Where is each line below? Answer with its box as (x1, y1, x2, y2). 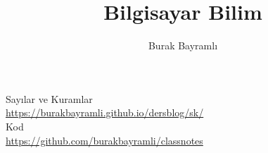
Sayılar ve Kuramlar (6, 91, 93, 106)
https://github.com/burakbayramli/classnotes (6, 133, 203, 147)
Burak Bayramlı (148, 38, 218, 53)
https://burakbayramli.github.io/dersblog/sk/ (6, 105, 204, 120)
